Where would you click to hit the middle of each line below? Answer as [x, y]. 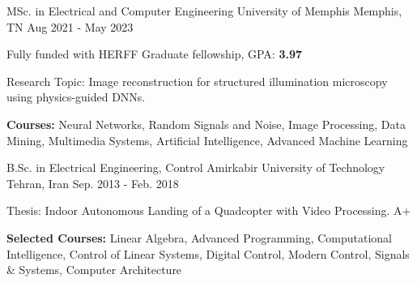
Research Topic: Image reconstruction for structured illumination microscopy [197, 81]
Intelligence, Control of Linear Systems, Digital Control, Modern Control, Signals [208, 253]
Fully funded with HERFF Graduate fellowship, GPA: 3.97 [155, 54]
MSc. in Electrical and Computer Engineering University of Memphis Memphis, [204, 11]
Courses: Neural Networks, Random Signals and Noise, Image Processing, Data [206, 124]
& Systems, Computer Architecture [94, 270]
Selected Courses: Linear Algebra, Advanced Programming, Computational [200, 237]
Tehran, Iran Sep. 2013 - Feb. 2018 [93, 183]
